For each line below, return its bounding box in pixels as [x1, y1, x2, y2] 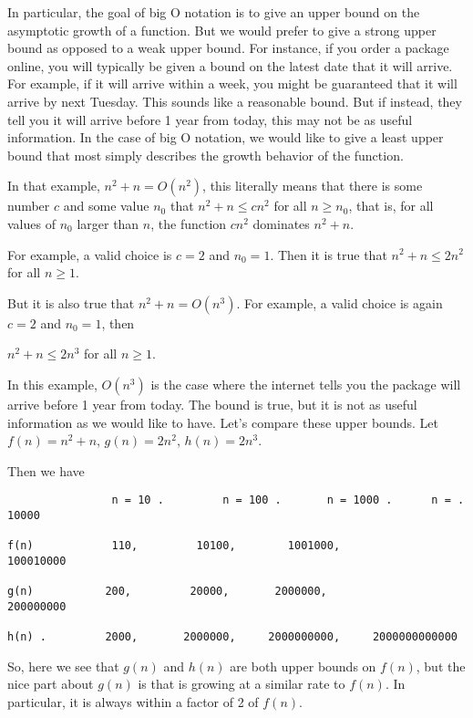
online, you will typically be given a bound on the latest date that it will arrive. [7, 56, 453, 75]
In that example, [7, 176, 100, 195]
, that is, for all [348, 196, 434, 215]
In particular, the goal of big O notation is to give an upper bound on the [7, 3, 420, 21]
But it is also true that [7, 293, 135, 312]
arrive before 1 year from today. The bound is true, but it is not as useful [7, 394, 417, 413]
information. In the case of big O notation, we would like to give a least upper [7, 128, 444, 147]
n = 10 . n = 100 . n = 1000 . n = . [111, 494, 465, 507]
